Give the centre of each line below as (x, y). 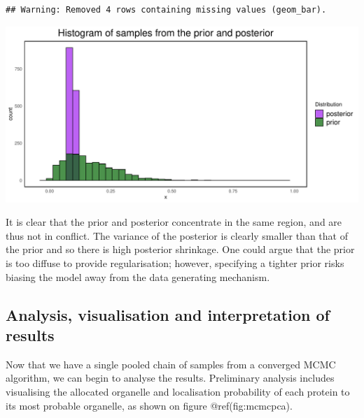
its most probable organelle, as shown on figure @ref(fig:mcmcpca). (149, 405)
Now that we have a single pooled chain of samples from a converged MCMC (171, 364)
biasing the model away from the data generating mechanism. (138, 276)
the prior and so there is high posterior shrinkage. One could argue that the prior (180, 249)
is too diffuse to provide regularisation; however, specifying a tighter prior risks (175, 262)
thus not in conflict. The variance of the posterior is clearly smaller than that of (177, 235)
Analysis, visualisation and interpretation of (168, 314)
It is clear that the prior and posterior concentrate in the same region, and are (174, 222)
